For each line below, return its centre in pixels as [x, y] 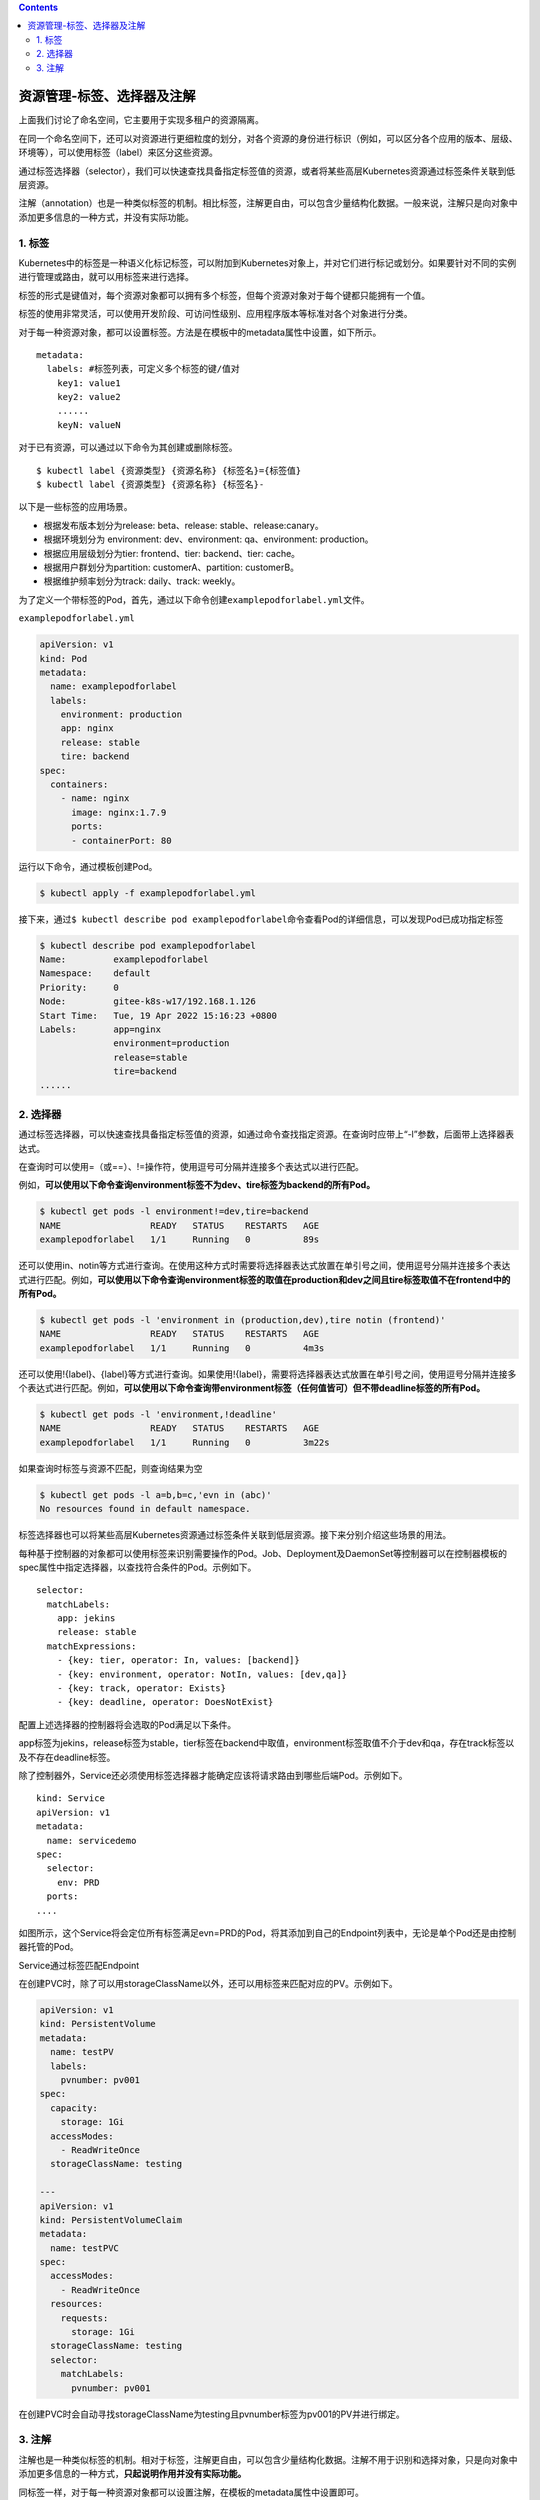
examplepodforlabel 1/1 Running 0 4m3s [182, 1348]
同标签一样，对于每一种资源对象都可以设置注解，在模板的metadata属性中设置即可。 [191, 2492]
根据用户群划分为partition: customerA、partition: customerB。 [171, 567]
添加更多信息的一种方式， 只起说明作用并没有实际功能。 [132, 2474]
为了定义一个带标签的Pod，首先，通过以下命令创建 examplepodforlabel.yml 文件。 [194, 599]
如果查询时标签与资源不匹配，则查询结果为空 [110, 1468]
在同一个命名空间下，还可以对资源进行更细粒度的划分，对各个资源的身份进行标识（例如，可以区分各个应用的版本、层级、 [268, 138]
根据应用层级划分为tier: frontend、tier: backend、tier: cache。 [171, 553]
